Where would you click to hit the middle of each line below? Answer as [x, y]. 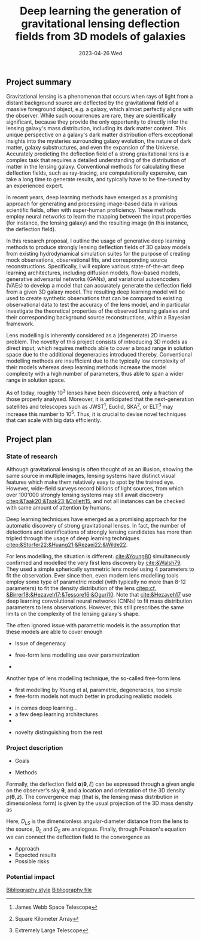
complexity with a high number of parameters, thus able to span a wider [95, 374]
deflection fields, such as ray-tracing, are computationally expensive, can [97, 173]
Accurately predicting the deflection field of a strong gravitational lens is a [98, 154]
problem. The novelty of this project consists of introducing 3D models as [97, 342]
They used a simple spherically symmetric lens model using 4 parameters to [100, 569]
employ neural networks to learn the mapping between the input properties [99, 217]
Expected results [36, 855]
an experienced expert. [35, 186]
